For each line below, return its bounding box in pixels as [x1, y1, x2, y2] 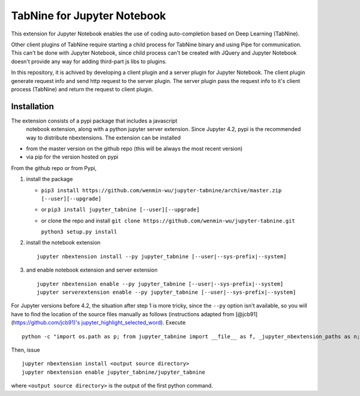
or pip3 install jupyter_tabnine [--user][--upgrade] [41, 206, 200, 213]
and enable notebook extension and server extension [26, 266, 158, 273]
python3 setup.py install [41, 228, 118, 236]
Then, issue [11, 346, 40, 353]
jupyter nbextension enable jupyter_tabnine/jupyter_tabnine [22, 368, 205, 376]
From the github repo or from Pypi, [11, 164, 97, 171]
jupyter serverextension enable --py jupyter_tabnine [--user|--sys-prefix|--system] [37, 289, 296, 296]
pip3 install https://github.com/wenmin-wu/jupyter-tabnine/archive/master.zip [41, 187, 282, 193]
